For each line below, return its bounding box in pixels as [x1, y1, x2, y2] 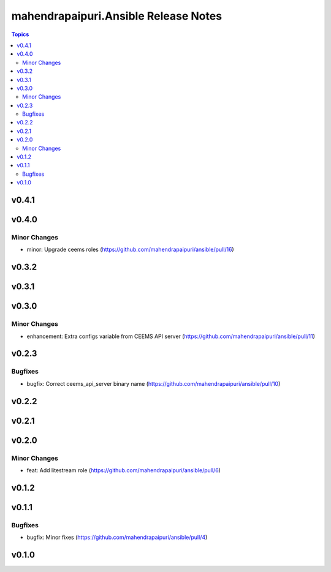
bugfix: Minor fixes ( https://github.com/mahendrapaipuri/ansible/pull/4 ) [26, 533, 208, 541]
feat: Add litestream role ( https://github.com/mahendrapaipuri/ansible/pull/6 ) [26, 466, 221, 474]
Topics [11, 31, 29, 38]
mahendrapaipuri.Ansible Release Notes [11, 9, 223, 23]
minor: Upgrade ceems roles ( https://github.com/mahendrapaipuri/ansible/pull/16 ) [26, 246, 234, 254]
